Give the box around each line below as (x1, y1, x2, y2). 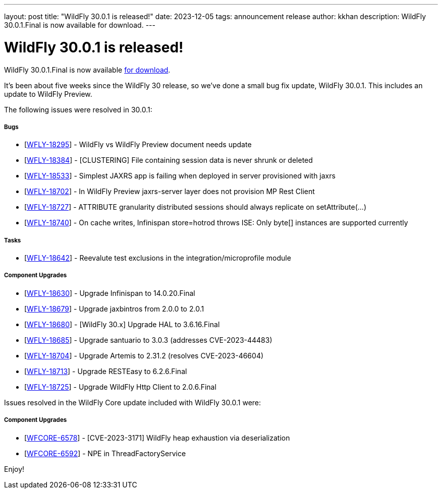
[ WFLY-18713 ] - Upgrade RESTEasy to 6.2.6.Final (24, 366, 187, 376)
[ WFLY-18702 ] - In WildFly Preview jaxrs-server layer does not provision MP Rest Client (24, 187, 315, 196)
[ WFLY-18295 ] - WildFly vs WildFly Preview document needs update (24, 140, 252, 149)
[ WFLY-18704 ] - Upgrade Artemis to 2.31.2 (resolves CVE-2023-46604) (24, 351, 264, 360)
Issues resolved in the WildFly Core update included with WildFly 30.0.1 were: (4, 398, 261, 407)
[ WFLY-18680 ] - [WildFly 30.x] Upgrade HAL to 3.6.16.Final (24, 320, 220, 329)
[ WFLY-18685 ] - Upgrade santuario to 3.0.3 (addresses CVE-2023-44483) (24, 335, 272, 344)
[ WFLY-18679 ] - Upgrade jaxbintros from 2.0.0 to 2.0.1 (24, 304, 204, 313)
